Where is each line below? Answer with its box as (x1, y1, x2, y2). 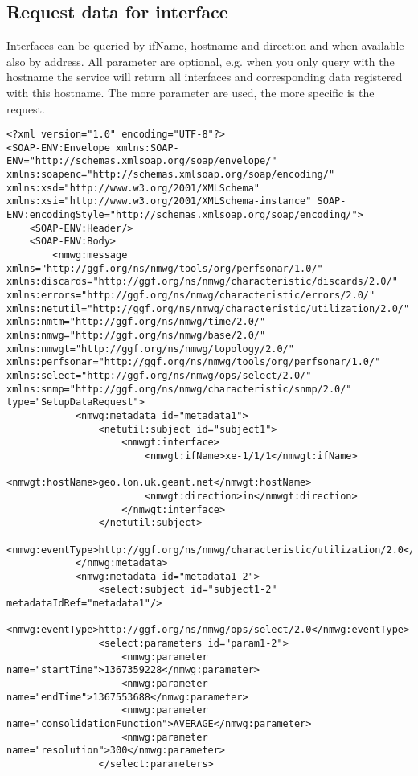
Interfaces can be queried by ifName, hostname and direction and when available (6, 37, 404, 54)
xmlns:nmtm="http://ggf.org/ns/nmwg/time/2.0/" (6, 316, 266, 328)
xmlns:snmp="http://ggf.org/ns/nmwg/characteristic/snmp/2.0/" (6, 383, 352, 395)
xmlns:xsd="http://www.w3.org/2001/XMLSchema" (6, 182, 260, 194)
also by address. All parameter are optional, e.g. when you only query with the (6, 52, 395, 69)
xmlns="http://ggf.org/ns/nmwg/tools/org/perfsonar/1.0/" (6, 262, 323, 274)
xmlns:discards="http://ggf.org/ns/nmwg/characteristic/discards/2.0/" (6, 276, 398, 288)
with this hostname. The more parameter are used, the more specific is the (6, 84, 375, 101)
